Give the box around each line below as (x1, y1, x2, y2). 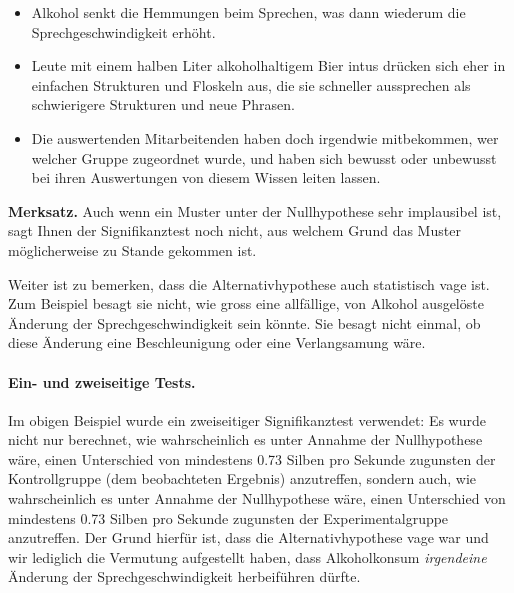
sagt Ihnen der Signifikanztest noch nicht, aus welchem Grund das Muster (8, 220, 461, 241)
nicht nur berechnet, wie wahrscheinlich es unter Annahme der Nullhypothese (8, 429, 483, 450)
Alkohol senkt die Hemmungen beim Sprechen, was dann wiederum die (31, 2, 466, 22)
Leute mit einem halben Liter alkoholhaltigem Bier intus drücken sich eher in (31, 55, 506, 76)
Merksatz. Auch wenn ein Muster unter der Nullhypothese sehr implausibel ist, (8, 200, 502, 221)
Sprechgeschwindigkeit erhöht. (31, 21, 216, 42)
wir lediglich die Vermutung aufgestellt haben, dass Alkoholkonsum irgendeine (8, 546, 487, 567)
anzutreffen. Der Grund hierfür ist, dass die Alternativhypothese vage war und (8, 527, 489, 548)
